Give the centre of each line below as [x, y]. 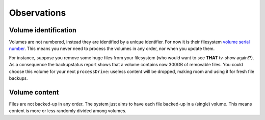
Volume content [34, 92]
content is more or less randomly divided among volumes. [68, 111]
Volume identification [43, 30]
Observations [38, 13]
